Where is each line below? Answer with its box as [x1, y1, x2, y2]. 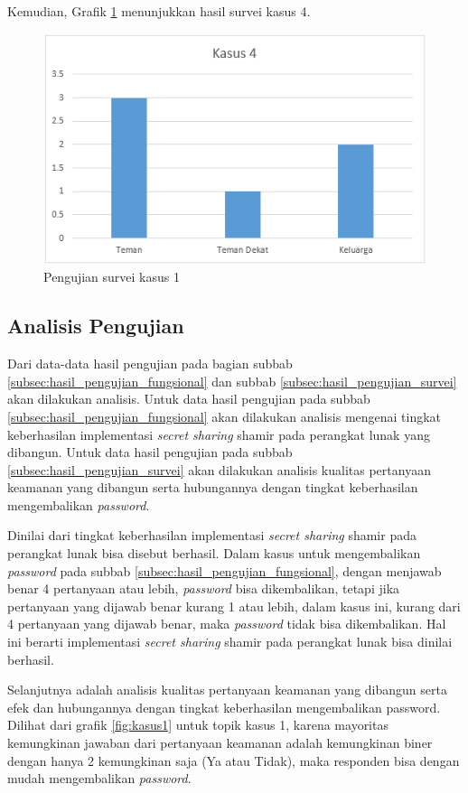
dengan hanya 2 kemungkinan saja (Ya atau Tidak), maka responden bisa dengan [7, 751, 460, 770]
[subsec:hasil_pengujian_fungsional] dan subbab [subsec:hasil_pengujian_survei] [7, 371, 457, 390]
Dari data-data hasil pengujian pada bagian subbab [7, 354, 293, 373]
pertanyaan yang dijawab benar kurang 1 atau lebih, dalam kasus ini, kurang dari [7, 596, 461, 615]
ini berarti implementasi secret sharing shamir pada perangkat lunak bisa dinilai [7, 632, 453, 651]
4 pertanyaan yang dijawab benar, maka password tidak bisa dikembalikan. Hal [7, 614, 446, 633]
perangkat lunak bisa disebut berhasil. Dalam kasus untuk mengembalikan [7, 544, 421, 563]
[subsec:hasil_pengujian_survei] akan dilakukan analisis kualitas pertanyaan [7, 460, 431, 479]
